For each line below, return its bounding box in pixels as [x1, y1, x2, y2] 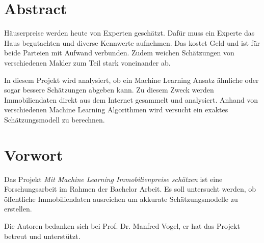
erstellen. [4, 203, 32, 214]
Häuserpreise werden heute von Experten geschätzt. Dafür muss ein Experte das [4, 27, 255, 38]
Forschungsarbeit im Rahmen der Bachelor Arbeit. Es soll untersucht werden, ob [4, 184, 256, 194]
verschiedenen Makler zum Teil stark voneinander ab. [4, 57, 171, 68]
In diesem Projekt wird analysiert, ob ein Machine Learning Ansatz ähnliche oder [4, 74, 259, 85]
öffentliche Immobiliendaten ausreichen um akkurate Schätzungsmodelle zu [4, 193, 238, 204]
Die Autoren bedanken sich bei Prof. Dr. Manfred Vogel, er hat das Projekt [4, 220, 240, 231]
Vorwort [4, 144, 63, 165]
